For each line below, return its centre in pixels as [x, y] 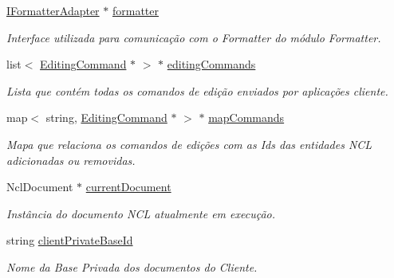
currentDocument [128, 187]
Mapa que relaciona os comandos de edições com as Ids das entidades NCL [189, 144]
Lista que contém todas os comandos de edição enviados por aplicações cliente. [197, 90]
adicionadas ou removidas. [71, 160]
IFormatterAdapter [53, 10]
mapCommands [246, 117]
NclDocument [40, 187]
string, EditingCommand [106, 117]
